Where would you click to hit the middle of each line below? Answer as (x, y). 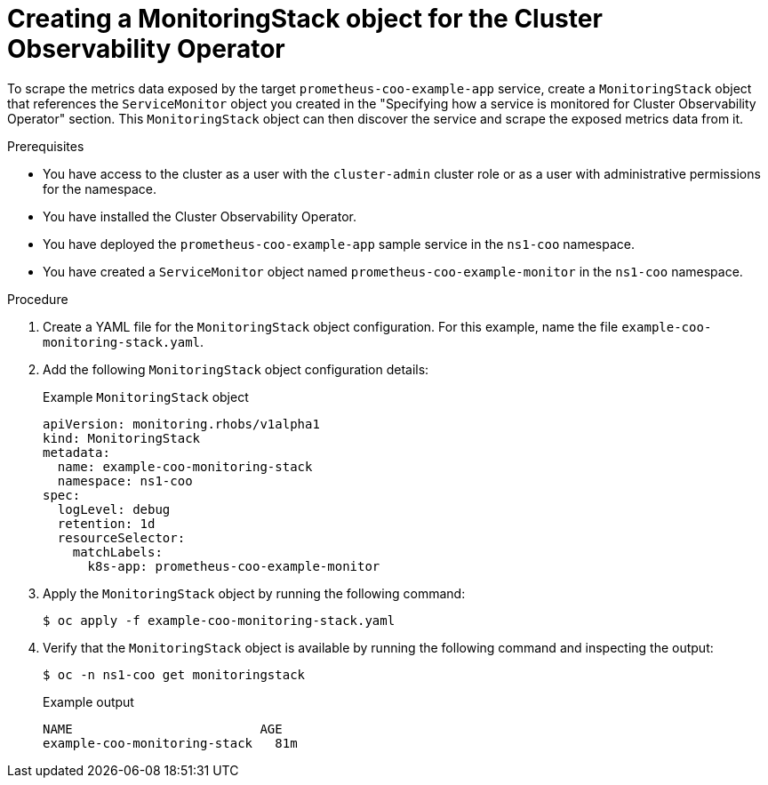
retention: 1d (106, 523)
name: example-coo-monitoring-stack (185, 466)
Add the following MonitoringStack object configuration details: (236, 369)
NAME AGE (163, 729)
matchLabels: (117, 552)
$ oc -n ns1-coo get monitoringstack (174, 674)
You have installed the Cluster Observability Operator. (200, 216)
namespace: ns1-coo (125, 481)
